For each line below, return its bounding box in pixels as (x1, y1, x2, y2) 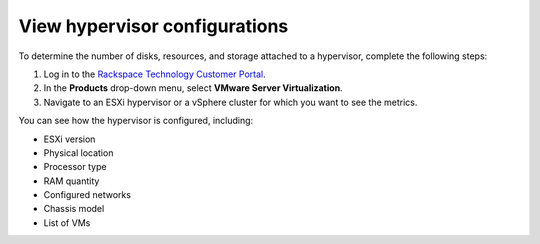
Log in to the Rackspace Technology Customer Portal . (43, 68, 267, 80)
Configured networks (43, 189, 132, 201)
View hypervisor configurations (18, 15, 289, 37)
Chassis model (43, 203, 105, 215)
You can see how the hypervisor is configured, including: (18, 115, 254, 127)
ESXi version (43, 133, 96, 145)
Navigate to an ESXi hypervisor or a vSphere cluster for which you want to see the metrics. (43, 96, 418, 108)
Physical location (43, 146, 114, 159)
